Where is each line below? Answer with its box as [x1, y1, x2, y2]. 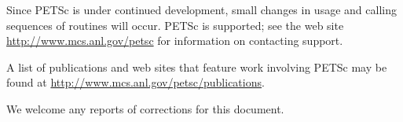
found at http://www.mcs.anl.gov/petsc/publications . [6, 74, 265, 91]
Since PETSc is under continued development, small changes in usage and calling [6, 2, 397, 17]
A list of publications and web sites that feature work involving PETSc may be [6, 58, 387, 75]
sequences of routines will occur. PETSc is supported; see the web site [6, 17, 344, 33]
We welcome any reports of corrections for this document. [6, 100, 284, 116]
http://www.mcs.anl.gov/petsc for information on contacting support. [6, 32, 343, 49]
